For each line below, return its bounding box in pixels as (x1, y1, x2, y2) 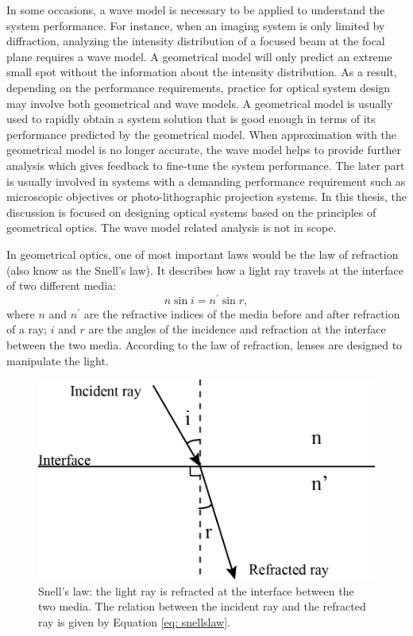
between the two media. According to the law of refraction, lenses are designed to (6, 336, 403, 353)
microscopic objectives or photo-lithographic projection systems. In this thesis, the (6, 188, 407, 205)
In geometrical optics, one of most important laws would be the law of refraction (6, 245, 399, 262)
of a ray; (6, 321, 47, 337)
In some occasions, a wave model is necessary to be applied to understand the (6, 2, 385, 17)
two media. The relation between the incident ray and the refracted (38, 598, 366, 615)
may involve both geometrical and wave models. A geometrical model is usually (6, 94, 393, 111)
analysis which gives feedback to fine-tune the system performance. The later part (6, 156, 405, 173)
